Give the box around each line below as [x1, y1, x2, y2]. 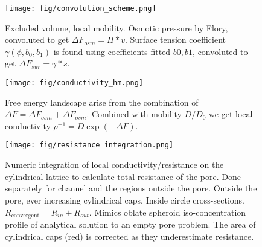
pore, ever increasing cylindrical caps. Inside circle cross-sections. [5, 193, 245, 206]
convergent [11, 212, 40, 219]
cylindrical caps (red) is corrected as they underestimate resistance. [5, 229, 254, 242]
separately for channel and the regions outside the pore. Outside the [5, 182, 257, 194]
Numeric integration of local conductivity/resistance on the [5, 158, 224, 171]
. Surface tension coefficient [125, 33, 226, 46]
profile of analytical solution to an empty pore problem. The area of [5, 217, 256, 230]
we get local [209, 107, 253, 120]
